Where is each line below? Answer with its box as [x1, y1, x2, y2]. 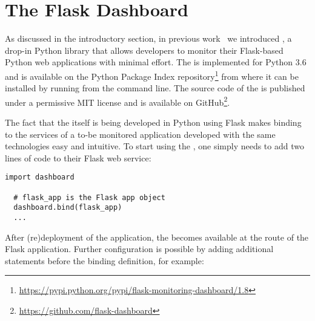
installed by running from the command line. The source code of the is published [5, 82, 305, 94]
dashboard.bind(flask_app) [13, 203, 122, 212]
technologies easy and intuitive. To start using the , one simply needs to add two [5, 140, 304, 152]
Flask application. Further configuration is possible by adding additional [5, 242, 274, 255]
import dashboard [5, 173, 75, 182]
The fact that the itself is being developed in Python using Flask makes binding [5, 116, 302, 128]
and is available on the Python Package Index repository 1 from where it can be [5, 68, 299, 82]
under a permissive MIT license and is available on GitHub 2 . [5, 94, 230, 108]
